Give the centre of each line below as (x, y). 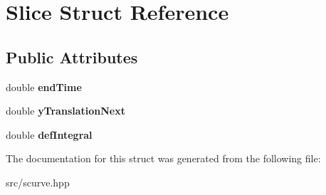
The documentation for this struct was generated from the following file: (163, 158)
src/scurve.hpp (38, 182)
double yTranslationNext (65, 111)
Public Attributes (72, 57)
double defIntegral (49, 134)
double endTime (44, 86)
